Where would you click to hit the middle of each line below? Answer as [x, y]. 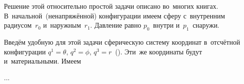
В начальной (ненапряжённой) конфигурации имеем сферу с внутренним [115, 15]
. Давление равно [116, 25]
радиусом [18, 25]
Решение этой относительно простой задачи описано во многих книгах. [111, 6]
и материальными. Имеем [43, 61]
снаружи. [206, 25]
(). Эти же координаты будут [159, 51]
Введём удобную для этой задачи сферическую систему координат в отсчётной [122, 42]
